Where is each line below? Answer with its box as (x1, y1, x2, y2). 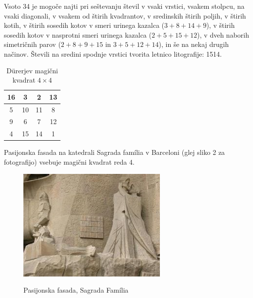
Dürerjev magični (6, 65, 58, 75)
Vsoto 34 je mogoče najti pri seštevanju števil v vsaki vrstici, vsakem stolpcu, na (4, 1, 245, 11)
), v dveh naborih (197, 29, 249, 40)
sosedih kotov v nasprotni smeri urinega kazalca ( (4, 29, 152, 40)
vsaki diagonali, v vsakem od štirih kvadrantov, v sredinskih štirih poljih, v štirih (4, 10, 246, 21)
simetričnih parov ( (4, 39, 61, 49)
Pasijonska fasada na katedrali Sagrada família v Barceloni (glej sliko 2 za (4, 147, 225, 157)
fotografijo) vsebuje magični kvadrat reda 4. (4, 156, 135, 167)
